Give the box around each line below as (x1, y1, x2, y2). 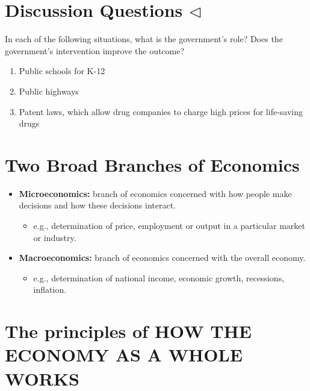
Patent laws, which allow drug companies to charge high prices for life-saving (19, 105, 303, 117)
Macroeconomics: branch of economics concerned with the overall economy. (19, 251, 306, 264)
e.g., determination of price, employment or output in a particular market (33, 219, 305, 231)
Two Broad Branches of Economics (5, 152, 300, 177)
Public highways (19, 84, 79, 97)
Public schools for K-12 (19, 64, 105, 77)
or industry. (33, 231, 76, 243)
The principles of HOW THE (5, 319, 252, 343)
